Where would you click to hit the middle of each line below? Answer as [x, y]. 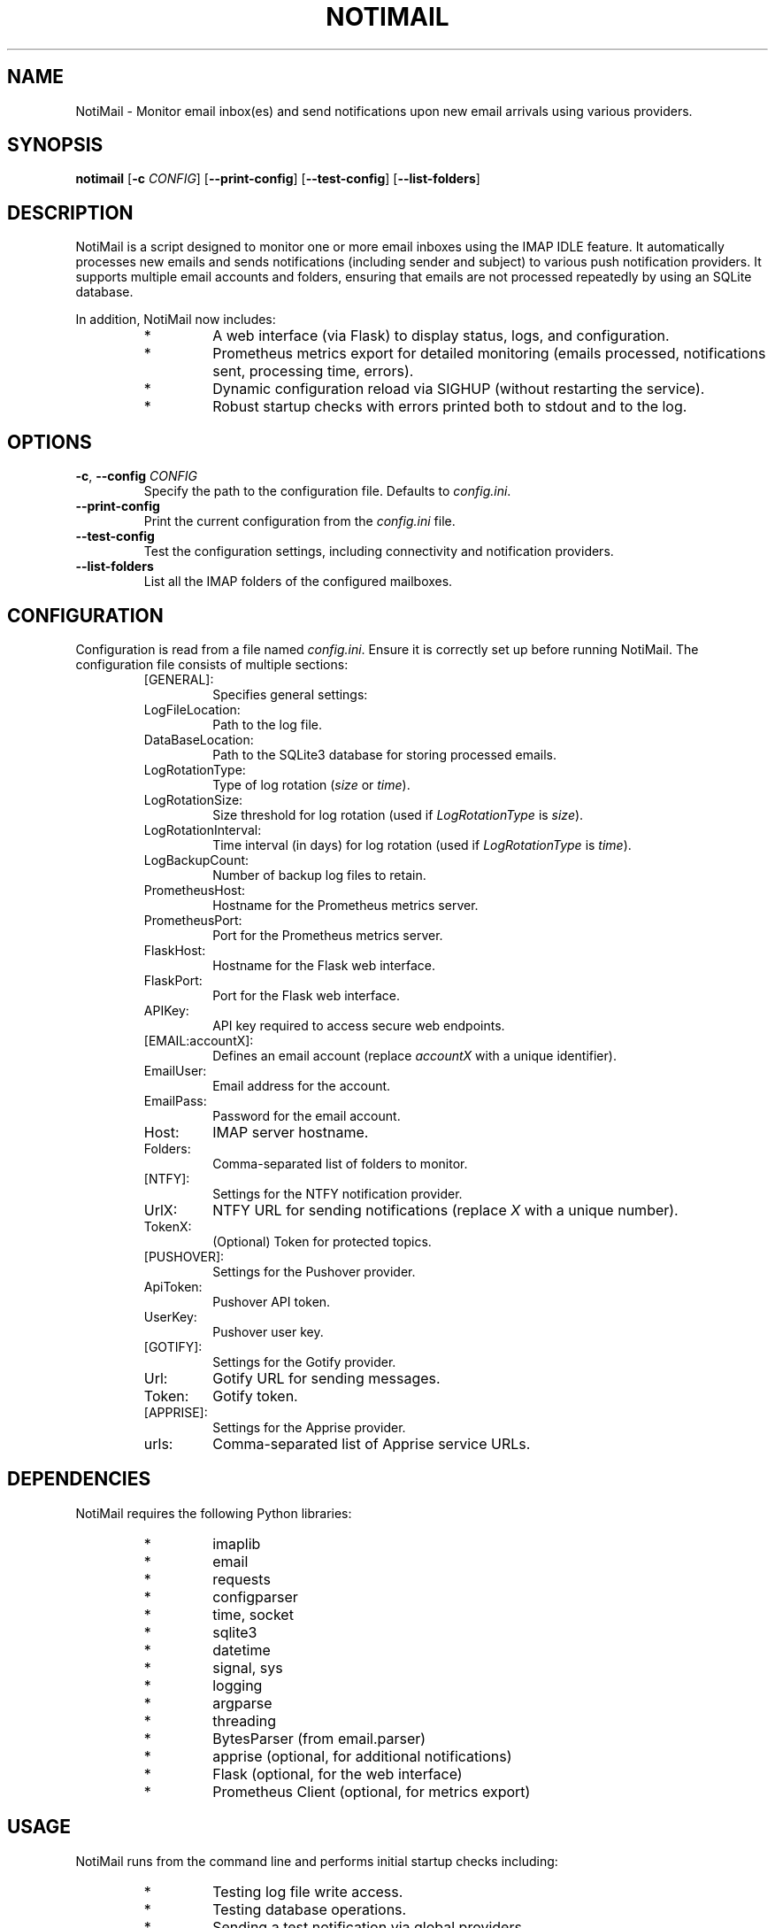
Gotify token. [255, 1396]
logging [238, 1685]
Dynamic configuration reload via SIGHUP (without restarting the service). [459, 389]
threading [245, 1720]
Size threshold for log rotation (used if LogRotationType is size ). [398, 814]
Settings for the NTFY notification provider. [338, 1193]
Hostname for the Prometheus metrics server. [345, 905]
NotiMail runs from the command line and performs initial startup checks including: [317, 1861]
